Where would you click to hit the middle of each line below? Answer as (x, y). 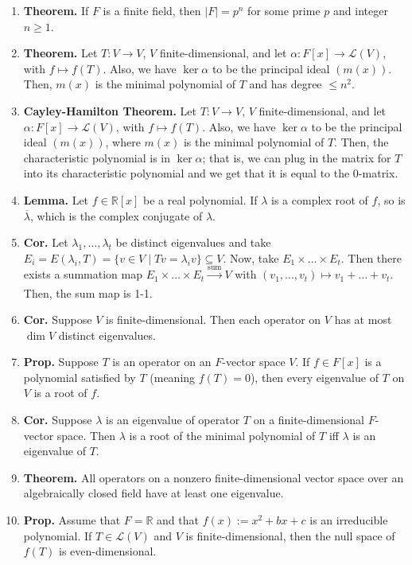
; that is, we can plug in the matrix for (297, 157)
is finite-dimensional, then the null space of (290, 535)
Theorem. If (56, 10)
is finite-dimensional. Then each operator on (214, 320)
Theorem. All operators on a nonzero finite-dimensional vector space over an (214, 477)
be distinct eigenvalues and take (193, 242)
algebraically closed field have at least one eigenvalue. (154, 493)
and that (178, 520)
